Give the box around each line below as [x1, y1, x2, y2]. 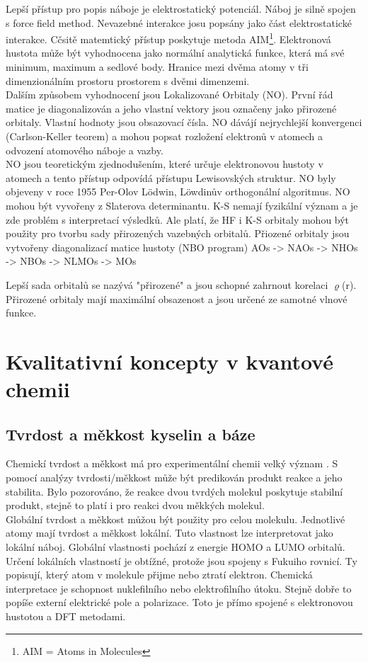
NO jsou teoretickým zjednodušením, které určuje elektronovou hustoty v [6, 156, 323, 171]
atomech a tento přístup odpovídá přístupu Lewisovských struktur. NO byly [6, 170, 336, 185]
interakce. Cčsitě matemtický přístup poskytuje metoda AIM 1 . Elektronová [6, 30, 331, 46]
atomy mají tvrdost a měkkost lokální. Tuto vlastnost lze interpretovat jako [6, 525, 333, 540]
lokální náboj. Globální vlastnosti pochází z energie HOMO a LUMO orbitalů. [6, 540, 345, 554]
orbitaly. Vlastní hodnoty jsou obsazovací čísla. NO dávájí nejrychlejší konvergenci [6, 115, 362, 130]
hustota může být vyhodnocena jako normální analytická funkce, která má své [6, 45, 345, 60]
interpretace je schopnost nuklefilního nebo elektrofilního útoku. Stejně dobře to [6, 581, 352, 595]
